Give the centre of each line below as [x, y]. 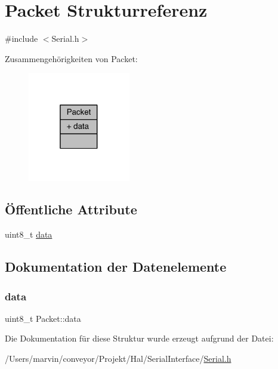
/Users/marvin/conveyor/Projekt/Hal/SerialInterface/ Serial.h [118, 359]
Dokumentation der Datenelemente [116, 267]
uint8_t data [29, 234]
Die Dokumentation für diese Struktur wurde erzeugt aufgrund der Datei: [139, 338]
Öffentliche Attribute [71, 209]
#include [21, 39]
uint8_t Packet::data [43, 318]
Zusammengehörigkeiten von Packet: [71, 58]
